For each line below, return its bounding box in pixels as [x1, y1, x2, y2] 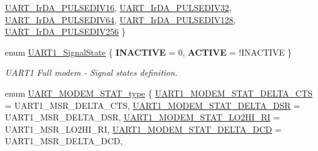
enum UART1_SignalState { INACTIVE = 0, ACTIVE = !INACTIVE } [5, 45, 292, 58]
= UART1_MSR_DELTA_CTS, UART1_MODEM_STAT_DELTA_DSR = [5, 98, 300, 111]
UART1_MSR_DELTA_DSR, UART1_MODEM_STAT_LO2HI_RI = [5, 111, 280, 123]
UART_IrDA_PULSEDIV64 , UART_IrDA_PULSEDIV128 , [5, 13, 236, 26]
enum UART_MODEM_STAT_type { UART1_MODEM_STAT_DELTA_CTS [5, 86, 313, 99]
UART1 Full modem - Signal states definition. [5, 66, 178, 79]
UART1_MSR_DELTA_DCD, [5, 134, 123, 147]
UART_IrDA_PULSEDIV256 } [5, 25, 126, 38]
